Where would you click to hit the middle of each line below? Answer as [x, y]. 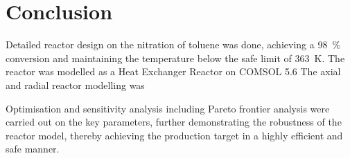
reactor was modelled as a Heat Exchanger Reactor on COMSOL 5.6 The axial [173, 71]
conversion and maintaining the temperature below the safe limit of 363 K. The [175, 58]
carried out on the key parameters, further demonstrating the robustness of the [174, 122]
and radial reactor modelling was [75, 85]
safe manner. [33, 149]
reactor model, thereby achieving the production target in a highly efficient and [174, 135]
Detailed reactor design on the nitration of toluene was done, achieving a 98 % [173, 45]
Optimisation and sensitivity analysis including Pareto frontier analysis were [168, 108]
